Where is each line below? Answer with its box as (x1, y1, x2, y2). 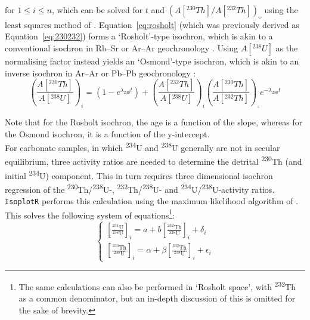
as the (275, 41, 298, 54)
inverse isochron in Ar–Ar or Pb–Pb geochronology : (5, 66, 196, 79)
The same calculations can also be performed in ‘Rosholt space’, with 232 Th (18, 279, 296, 293)
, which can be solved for (52, 4, 143, 16)
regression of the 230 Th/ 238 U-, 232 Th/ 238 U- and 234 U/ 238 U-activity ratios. (5, 181, 275, 195)
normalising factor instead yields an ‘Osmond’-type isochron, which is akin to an (5, 54, 299, 67)
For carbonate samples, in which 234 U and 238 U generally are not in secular (5, 140, 280, 153)
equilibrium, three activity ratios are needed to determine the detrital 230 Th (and (5, 153, 302, 167)
